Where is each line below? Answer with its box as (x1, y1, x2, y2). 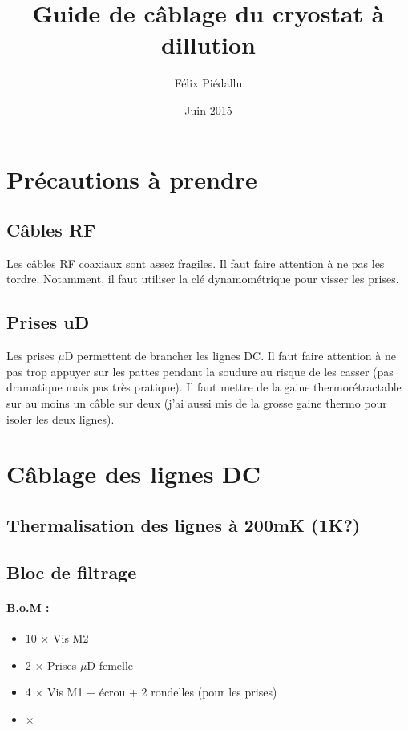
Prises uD (6, 310, 90, 335)
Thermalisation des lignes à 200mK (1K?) (6, 513, 361, 537)
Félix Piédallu (174, 75, 243, 91)
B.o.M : (6, 598, 50, 615)
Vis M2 (53, 629, 89, 646)
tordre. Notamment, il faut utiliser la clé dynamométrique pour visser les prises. (6, 270, 399, 287)
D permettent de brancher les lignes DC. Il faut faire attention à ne (64, 347, 396, 364)
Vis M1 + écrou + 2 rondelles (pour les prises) (47, 683, 277, 700)
